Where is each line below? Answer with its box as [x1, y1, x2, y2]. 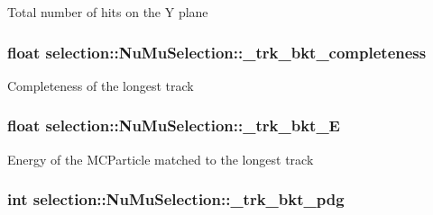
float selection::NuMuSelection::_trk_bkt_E [7, 114, 340, 137]
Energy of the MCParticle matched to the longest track [7, 149, 314, 168]
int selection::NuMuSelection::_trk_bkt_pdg [7, 188, 345, 211]
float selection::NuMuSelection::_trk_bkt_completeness [7, 40, 427, 63]
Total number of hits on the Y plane [7, 3, 208, 21]
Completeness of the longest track [7, 76, 194, 94]
